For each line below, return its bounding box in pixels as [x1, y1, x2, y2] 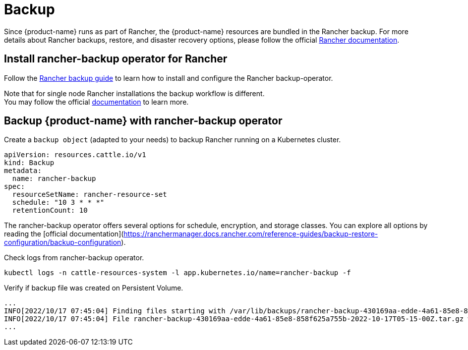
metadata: [4, 167, 42, 175]
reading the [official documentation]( [4, 230, 124, 238]
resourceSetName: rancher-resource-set [12, 190, 167, 199]
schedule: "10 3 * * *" [12, 198, 105, 207]
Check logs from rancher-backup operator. [4, 253, 144, 262]
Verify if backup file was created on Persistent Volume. [4, 284, 183, 292]
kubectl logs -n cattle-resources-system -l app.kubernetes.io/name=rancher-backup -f [4, 269, 351, 277]
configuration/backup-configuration [4, 238, 121, 247]
